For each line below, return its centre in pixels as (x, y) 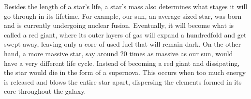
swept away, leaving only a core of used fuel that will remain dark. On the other (123, 44)
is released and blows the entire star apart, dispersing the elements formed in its (123, 81)
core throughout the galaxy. (45, 91)
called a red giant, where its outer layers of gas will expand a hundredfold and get (125, 34)
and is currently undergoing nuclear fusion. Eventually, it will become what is (119, 25)
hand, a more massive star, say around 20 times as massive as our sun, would (118, 53)
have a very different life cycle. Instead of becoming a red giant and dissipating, (122, 63)
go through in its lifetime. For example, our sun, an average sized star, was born (123, 16)
